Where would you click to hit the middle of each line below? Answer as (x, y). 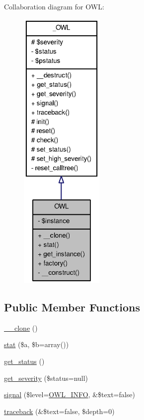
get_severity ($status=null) (46, 378)
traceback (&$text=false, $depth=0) (59, 411)
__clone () (21, 328)
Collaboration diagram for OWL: (54, 6)
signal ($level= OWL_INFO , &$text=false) (70, 394)
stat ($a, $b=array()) (36, 344)
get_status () (24, 361)
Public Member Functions (72, 307)
